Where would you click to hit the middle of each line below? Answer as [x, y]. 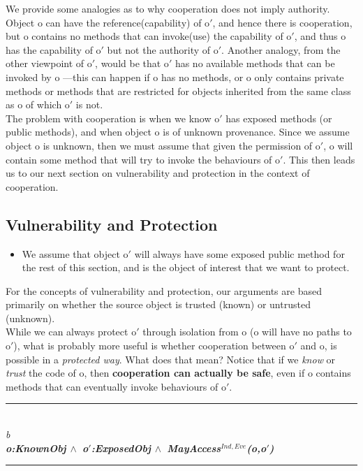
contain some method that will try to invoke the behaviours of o [143, 159]
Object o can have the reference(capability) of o [108, 22]
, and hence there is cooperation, [282, 22]
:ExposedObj [121, 448]
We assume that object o [75, 253]
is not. [89, 104]
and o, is [319, 346]
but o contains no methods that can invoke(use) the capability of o [149, 36]
